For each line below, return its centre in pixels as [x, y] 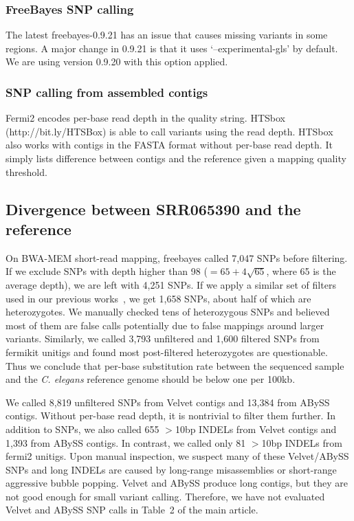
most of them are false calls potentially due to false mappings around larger [165, 325]
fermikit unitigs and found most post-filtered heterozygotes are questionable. [167, 352]
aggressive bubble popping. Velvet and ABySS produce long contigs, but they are [177, 483]
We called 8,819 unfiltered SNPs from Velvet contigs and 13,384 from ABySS [168, 402]
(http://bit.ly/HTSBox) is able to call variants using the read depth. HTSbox [169, 131]
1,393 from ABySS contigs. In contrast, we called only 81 [126, 442]
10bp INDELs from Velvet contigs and [256, 429]
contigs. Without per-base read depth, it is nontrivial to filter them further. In [171, 415]
